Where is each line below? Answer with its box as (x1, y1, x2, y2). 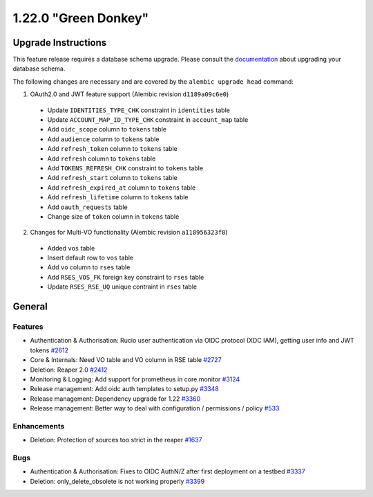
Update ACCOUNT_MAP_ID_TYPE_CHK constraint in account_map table (47, 116, 249, 124)
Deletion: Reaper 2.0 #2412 (30, 365, 108, 374)
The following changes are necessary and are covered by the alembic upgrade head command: (12, 77, 294, 86)
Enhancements (12, 421, 65, 431)
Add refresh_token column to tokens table (47, 145, 178, 153)
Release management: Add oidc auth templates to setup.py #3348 (30, 385, 219, 393)
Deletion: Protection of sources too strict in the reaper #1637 (30, 436, 203, 444)
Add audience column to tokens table (47, 135, 160, 143)
